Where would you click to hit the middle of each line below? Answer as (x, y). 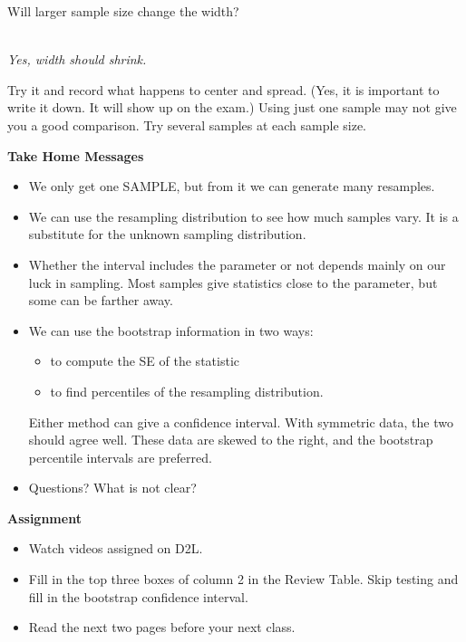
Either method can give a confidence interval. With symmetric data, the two (241, 422)
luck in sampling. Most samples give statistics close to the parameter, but (233, 282)
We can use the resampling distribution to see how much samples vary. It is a (243, 216)
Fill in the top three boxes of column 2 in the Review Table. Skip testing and (243, 579)
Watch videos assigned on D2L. (116, 548)
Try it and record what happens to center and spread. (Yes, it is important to (223, 89)
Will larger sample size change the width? (123, 11)
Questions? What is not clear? (112, 488)
